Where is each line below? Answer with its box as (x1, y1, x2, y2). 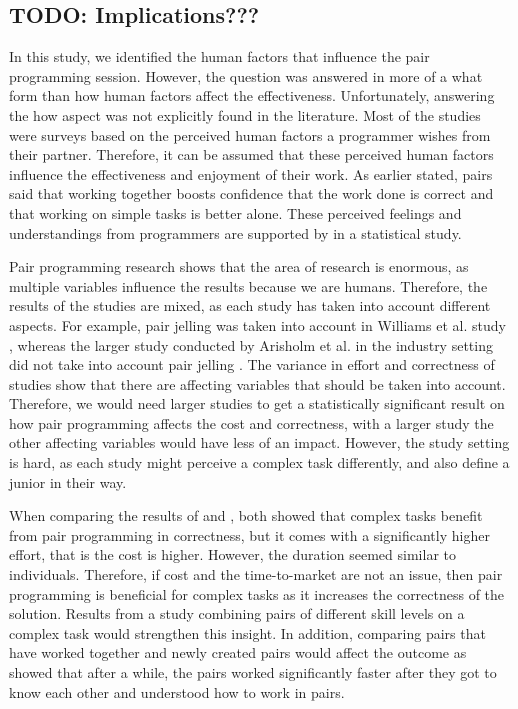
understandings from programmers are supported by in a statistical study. (9, 222, 462, 243)
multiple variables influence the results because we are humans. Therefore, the (9, 275, 488, 296)
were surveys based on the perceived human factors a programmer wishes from (9, 124, 491, 145)
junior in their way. (9, 471, 127, 492)
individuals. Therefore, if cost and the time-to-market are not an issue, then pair (9, 564, 503, 585)
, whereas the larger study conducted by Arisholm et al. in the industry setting (9, 334, 493, 355)
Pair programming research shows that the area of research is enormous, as (9, 256, 469, 277)
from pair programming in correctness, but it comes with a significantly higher (9, 524, 490, 545)
